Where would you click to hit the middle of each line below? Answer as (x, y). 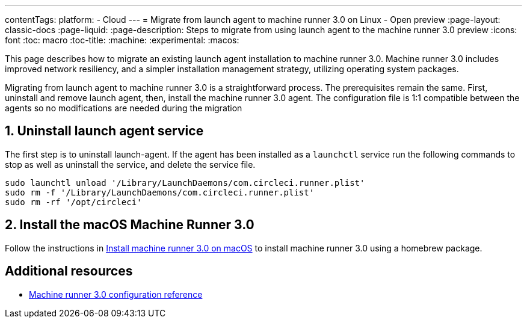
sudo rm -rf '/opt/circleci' (73, 202)
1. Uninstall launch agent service (104, 131)
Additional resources (69, 271)
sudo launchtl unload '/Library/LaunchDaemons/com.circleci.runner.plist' (185, 183)
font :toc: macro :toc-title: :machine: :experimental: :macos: (122, 40)
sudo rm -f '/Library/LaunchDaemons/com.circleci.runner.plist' (160, 192)
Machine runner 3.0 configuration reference (116, 294)
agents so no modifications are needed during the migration (124, 108)
